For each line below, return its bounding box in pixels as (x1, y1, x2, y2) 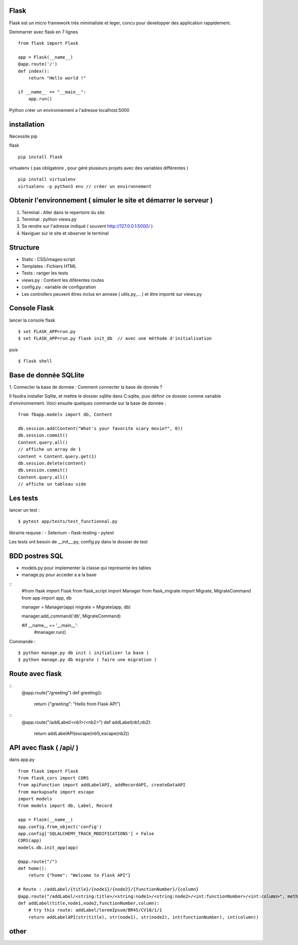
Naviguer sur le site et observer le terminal (21, 230, 109, 236)
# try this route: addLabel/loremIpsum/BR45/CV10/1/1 (28, 907, 162, 913)
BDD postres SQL (9, 552, 64, 560)
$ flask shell (18, 358, 52, 364)
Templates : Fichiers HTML (21, 263, 77, 269)
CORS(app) (18, 838, 42, 844)
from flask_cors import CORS (18, 775, 89, 780)
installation (9, 120, 45, 129)
